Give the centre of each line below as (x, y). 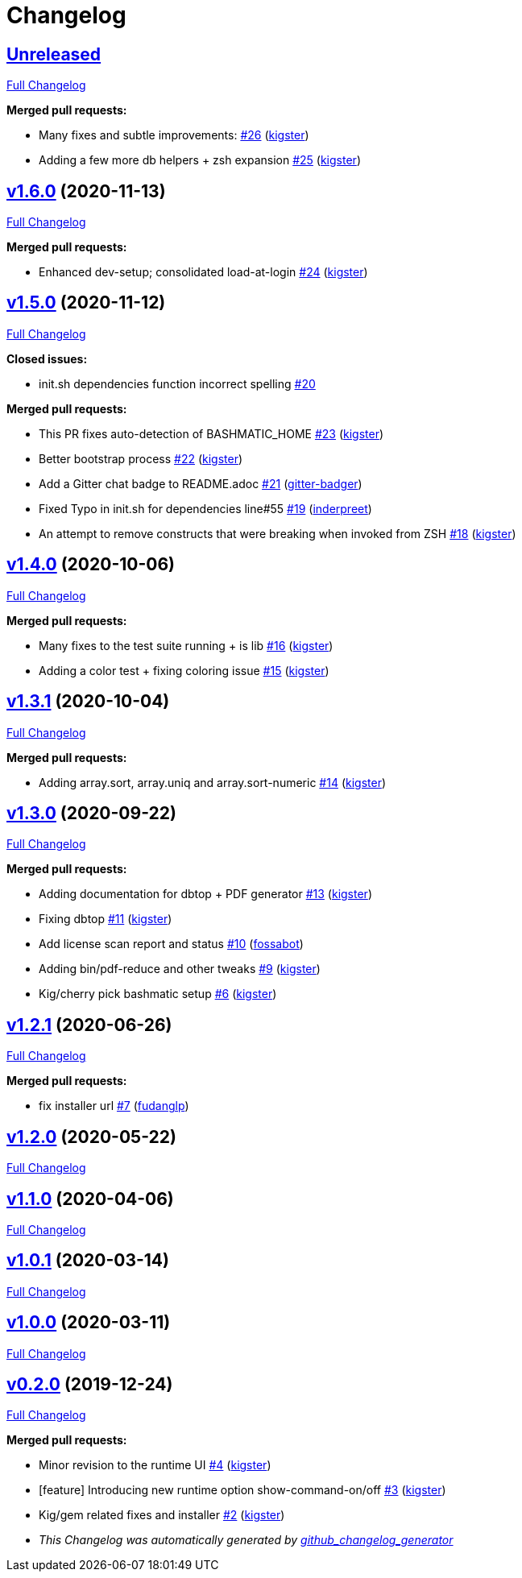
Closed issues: (47, 358)
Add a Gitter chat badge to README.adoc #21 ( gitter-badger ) (201, 483)
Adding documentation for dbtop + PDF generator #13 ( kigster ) (205, 894)
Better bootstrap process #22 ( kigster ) (141, 458)
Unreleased (54, 54)
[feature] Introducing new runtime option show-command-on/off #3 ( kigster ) (242, 1490)
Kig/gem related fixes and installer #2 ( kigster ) (162, 1515)
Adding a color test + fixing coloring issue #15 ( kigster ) (184, 670)
